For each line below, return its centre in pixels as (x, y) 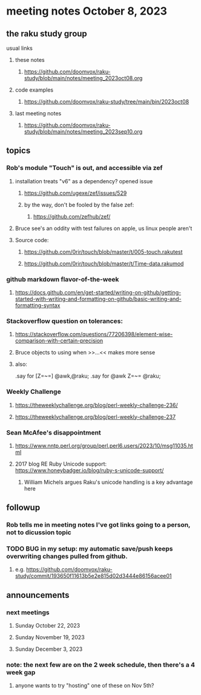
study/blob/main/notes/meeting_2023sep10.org (83, 131)
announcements (38, 595)
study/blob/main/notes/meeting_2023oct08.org (83, 78)
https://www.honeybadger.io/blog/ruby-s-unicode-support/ (89, 470)
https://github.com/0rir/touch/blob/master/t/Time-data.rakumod (104, 263)
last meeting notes (38, 113)
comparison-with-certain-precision (59, 341)
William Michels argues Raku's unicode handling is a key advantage (108, 482)
